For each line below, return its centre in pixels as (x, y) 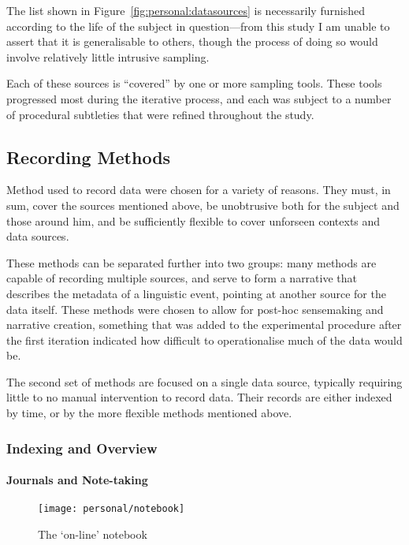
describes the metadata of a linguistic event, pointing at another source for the (196, 293)
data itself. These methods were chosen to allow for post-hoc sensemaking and (195, 309)
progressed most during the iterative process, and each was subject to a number (199, 98)
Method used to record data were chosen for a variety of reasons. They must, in (199, 190)
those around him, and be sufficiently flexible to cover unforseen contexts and (193, 220)
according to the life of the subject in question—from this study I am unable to (198, 26)
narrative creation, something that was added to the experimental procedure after (204, 325)
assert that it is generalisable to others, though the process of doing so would (192, 41)
